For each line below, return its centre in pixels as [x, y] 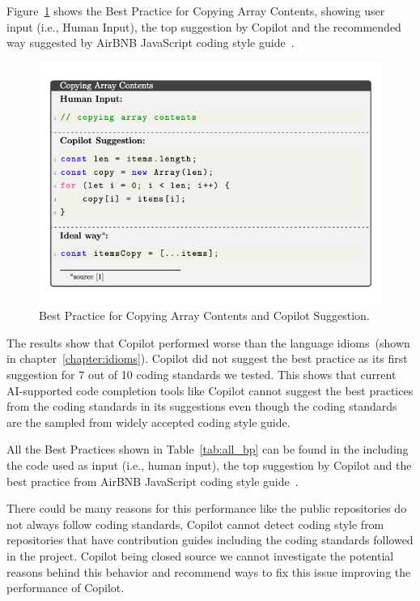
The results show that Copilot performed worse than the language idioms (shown [208, 342]
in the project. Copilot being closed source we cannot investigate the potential [200, 555]
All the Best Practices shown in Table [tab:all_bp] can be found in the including [208, 449]
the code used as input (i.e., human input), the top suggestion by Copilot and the [209, 465]
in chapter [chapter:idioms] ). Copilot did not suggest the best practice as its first [207, 358]
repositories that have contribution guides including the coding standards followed [210, 540]
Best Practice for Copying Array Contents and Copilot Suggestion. [204, 315]
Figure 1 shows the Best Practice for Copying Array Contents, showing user [196, 11]
